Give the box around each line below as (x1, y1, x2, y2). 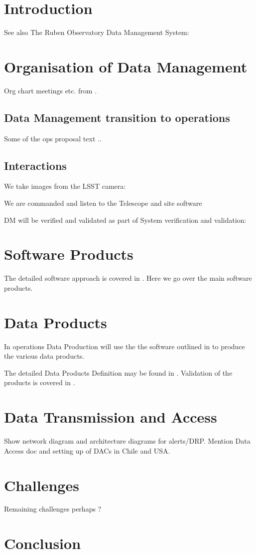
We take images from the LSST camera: (4, 181, 126, 191)
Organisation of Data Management (4, 56, 248, 76)
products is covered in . (4, 377, 75, 388)
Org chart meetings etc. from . (4, 85, 97, 95)
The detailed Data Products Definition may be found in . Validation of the (4, 367, 233, 378)
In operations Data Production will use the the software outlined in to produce (4, 341, 245, 351)
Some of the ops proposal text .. (4, 133, 102, 143)
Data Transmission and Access (4, 407, 217, 427)
